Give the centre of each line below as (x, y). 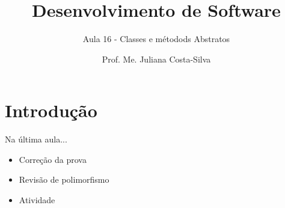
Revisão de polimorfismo (64, 179)
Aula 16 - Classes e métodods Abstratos (156, 39)
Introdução (51, 110)
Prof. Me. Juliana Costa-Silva (156, 59)
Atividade (37, 200)
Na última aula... (36, 139)
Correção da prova (53, 159)
